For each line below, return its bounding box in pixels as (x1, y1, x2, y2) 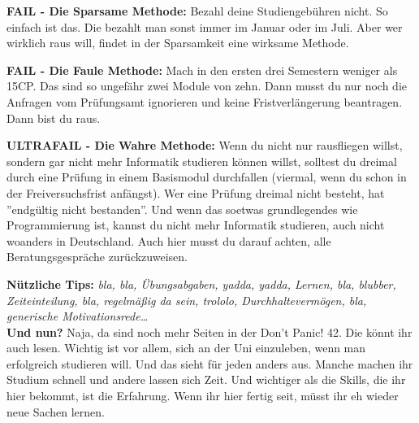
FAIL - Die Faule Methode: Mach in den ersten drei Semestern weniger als (6, 61, 398, 78)
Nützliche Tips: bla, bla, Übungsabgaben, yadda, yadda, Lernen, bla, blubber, (6, 275, 396, 292)
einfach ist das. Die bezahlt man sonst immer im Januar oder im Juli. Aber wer (6, 18, 403, 35)
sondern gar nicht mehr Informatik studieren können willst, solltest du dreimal (6, 152, 397, 169)
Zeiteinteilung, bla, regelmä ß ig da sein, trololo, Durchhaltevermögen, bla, (6, 291, 367, 308)
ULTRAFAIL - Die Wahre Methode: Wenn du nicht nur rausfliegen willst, (6, 137, 403, 154)
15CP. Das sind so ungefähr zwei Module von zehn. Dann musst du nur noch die (6, 77, 408, 94)
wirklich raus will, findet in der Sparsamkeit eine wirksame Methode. (6, 34, 349, 51)
